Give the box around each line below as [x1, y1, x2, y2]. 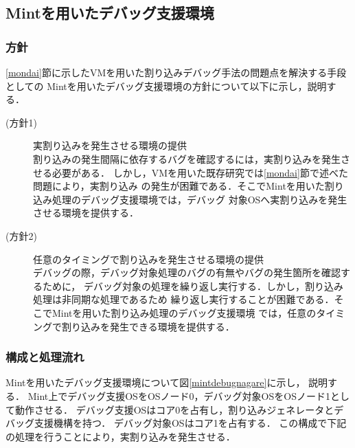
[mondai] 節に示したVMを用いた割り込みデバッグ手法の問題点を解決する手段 [5, 65, 347, 79]
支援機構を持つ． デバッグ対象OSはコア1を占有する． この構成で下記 [34, 416, 347, 430]
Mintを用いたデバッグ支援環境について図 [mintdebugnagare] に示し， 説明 [5, 375, 328, 390]
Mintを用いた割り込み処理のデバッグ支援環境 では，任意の [51, 305, 317, 320]
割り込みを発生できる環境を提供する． [61, 319, 235, 333]
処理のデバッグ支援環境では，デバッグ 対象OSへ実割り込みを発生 [51, 192, 347, 206]
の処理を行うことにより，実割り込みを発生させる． [5, 429, 236, 443]
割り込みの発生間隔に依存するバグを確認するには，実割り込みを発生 [33, 151, 341, 166]
